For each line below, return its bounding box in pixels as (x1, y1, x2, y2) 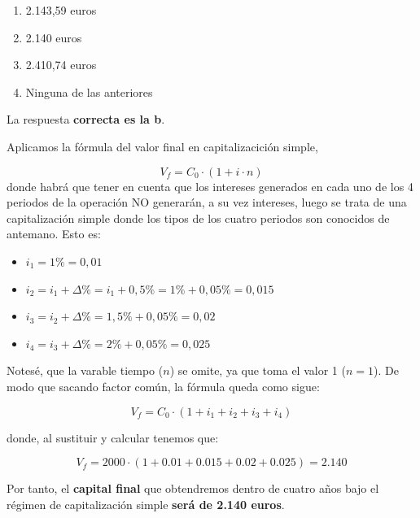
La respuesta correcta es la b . (7, 111, 165, 128)
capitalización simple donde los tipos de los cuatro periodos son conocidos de (7, 209, 390, 226)
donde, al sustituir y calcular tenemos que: (7, 429, 219, 446)
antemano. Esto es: (7, 225, 101, 242)
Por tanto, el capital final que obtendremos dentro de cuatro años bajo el (7, 480, 379, 497)
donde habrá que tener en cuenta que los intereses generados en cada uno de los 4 (7, 177, 413, 194)
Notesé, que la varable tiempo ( (7, 362, 164, 379)
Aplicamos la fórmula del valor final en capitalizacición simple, (7, 137, 318, 155)
